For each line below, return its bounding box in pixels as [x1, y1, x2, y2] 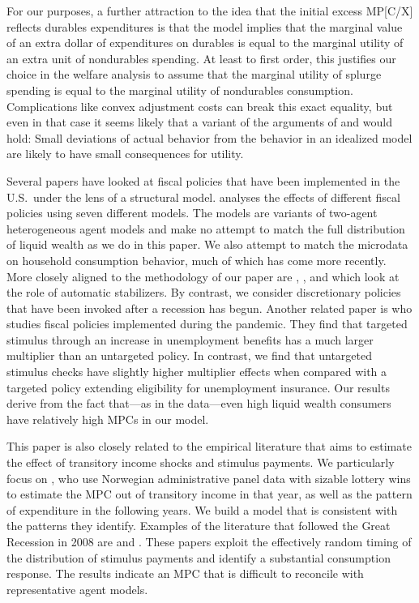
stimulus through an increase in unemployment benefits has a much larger [6, 331, 374, 348]
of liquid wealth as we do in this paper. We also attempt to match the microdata [6, 236, 408, 253]
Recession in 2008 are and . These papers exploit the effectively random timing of [6, 533, 412, 550]
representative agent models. [6, 580, 148, 597]
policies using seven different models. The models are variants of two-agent [6, 204, 378, 221]
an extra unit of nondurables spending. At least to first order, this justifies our [6, 49, 396, 66]
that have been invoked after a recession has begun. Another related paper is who [6, 299, 413, 316]
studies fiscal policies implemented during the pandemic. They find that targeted [6, 315, 408, 332]
